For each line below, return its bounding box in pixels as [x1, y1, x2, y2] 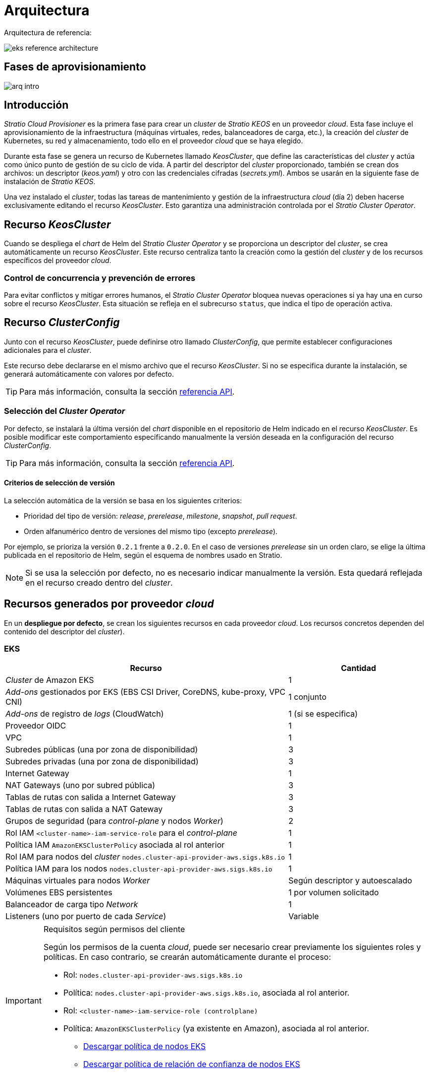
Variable [288, 911, 319, 922]
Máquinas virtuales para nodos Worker [5, 875, 150, 886]
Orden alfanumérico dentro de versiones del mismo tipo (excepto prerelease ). [24, 527, 278, 536]
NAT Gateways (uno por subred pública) [5, 780, 156, 791]
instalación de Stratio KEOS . [4, 177, 96, 186]
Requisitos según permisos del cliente [43, 924, 185, 935]
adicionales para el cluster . [4, 345, 92, 354]
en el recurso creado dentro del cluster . [25, 577, 173, 588]
